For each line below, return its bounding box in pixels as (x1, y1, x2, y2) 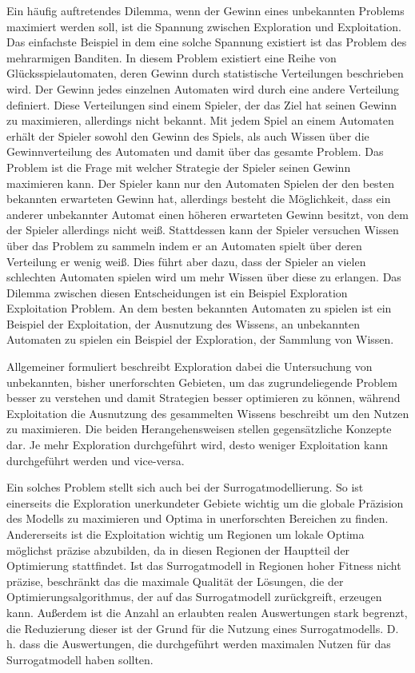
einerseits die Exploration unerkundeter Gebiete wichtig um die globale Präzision (6, 494, 404, 511)
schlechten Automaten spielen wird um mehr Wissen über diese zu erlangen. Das (6, 269, 401, 285)
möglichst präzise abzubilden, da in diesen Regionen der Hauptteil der (6, 541, 350, 558)
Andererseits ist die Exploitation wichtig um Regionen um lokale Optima (6, 526, 365, 542)
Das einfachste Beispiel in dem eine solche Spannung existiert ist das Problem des (6, 34, 407, 50)
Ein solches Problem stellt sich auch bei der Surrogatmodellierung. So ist (6, 479, 364, 496)
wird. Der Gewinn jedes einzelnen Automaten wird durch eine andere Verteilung (6, 80, 400, 97)
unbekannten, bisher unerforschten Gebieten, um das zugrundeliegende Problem (6, 373, 397, 390)
